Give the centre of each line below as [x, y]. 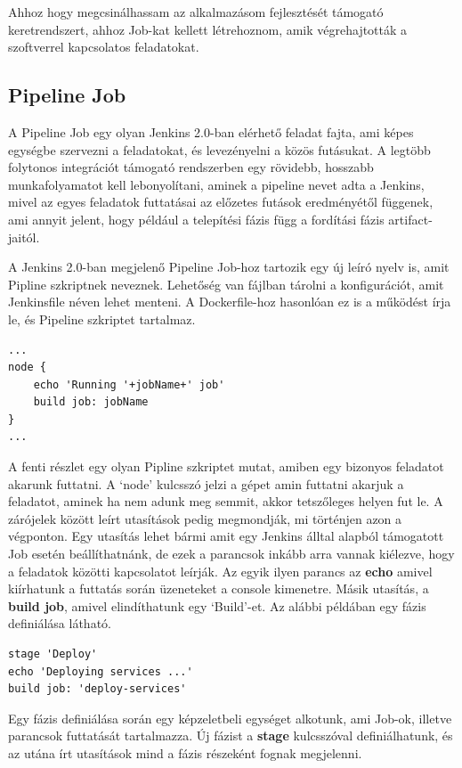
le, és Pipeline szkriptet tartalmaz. [102, 319]
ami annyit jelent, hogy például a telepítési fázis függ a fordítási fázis [196, 219]
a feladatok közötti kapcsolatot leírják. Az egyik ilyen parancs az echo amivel [220, 571]
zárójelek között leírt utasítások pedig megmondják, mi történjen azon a [205, 518]
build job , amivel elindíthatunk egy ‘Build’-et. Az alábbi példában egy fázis [217, 605]
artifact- [410, 219]
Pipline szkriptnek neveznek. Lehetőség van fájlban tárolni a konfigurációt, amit [226, 284]
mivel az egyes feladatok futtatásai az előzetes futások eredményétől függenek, [221, 202]
